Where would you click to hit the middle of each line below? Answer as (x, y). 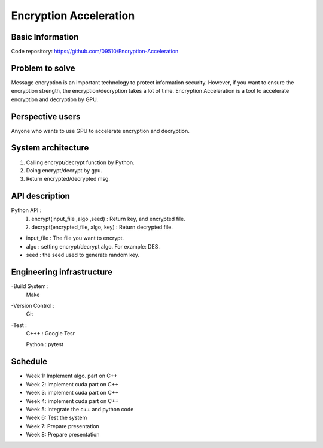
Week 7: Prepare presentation (63, 426)
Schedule (29, 361)
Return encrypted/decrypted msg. (68, 179)
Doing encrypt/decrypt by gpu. (64, 170)
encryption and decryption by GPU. (55, 99)
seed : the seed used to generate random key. (83, 255)
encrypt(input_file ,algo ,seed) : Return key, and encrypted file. (108, 219)
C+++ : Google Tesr (50, 334)
